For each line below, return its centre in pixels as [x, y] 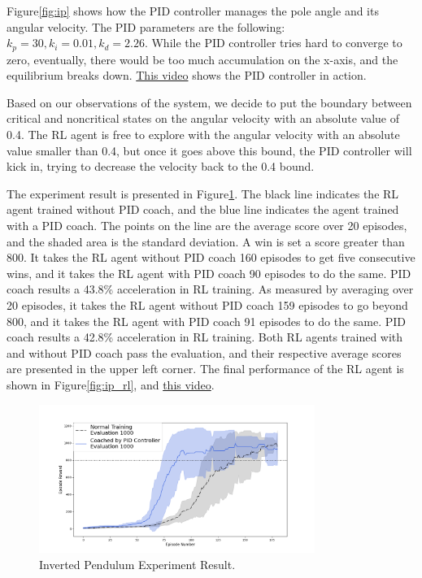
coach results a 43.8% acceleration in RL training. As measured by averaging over [210, 289]
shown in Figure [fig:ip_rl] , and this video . [111, 384]
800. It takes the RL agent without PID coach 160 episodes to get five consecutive [211, 257]
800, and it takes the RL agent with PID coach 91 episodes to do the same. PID [207, 321]
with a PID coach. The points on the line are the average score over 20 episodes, [207, 225]
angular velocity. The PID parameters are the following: [146, 26]
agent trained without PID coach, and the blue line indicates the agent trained [203, 209]
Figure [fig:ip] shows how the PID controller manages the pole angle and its [193, 11]
